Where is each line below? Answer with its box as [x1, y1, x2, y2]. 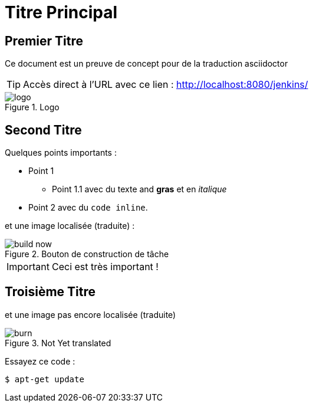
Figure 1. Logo [5, 102, 60, 113]
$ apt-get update [5, 374, 84, 384]
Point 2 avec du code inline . [28, 202, 148, 213]
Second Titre [5, 122, 82, 137]
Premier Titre [5, 33, 83, 48]
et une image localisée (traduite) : [5, 221, 135, 231]
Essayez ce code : [5, 356, 75, 366]
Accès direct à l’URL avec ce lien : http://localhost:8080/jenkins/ [23, 78, 308, 91]
